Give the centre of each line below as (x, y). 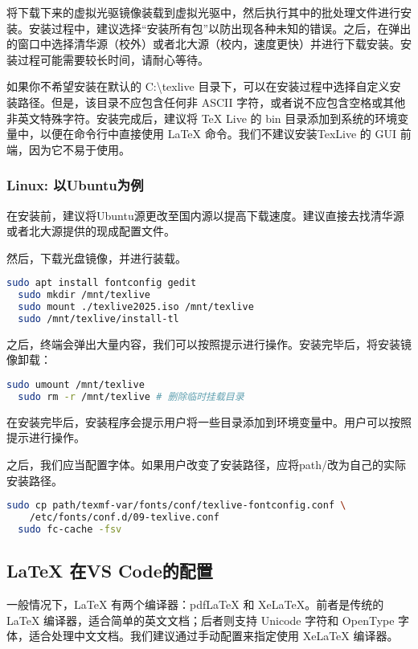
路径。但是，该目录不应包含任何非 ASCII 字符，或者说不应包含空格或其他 (211, 102)
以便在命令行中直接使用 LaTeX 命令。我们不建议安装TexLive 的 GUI (218, 134)
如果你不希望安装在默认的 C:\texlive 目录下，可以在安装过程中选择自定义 (198, 86)
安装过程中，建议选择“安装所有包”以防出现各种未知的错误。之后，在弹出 (220, 28)
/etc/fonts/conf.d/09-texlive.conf (124, 518)
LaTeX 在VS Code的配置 (110, 571)
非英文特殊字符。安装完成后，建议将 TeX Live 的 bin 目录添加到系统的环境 (202, 118)
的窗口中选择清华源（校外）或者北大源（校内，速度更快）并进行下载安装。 (203, 44)
